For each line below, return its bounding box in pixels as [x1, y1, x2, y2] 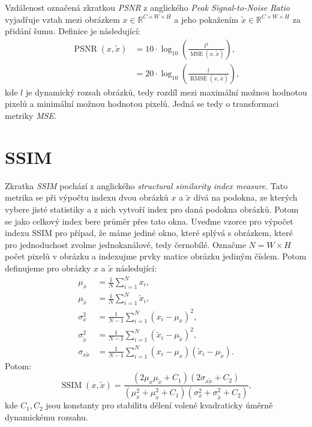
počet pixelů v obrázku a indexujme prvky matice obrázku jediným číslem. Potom [5, 250, 307, 262]
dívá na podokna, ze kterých [193, 191, 298, 204]
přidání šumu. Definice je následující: [5, 25, 140, 37]
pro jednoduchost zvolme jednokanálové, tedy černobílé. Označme [5, 238, 246, 250]
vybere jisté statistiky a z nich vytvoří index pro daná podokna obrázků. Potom [5, 202, 299, 215]
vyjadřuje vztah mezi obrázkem [5, 13, 120, 25]
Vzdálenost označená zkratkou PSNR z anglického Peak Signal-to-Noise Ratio [5, 1, 290, 13]
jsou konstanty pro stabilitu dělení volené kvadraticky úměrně [46, 399, 273, 411]
